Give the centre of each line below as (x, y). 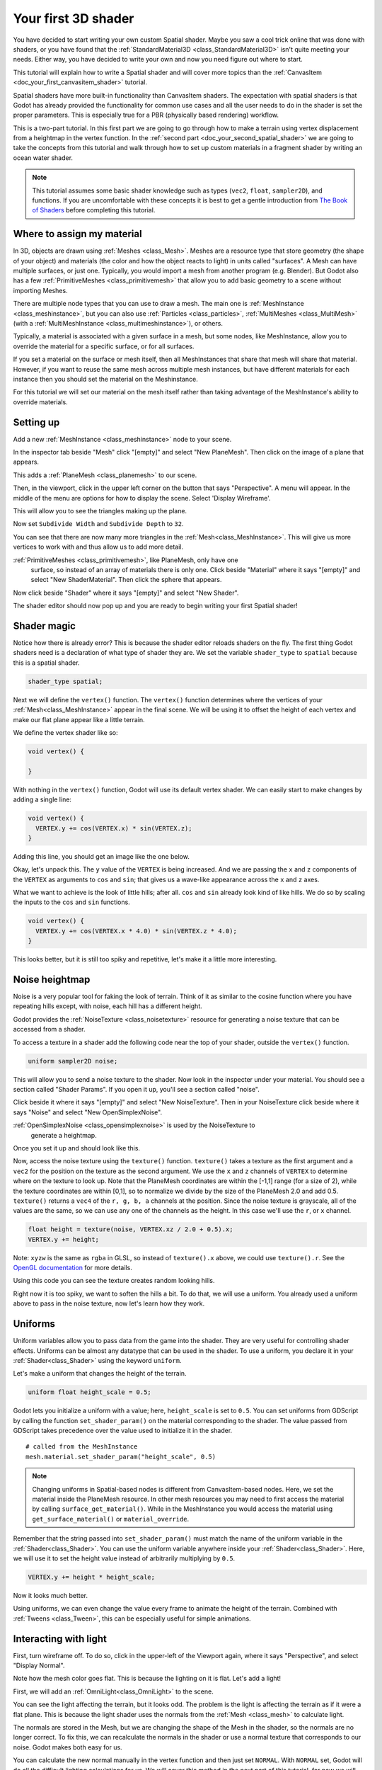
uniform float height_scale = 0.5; (89, 1392)
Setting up (36, 422)
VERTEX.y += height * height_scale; (92, 1577)
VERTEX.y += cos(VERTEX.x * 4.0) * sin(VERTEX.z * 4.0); (136, 931)
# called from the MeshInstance (82, 1447)
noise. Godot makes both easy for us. (68, 1747)
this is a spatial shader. (46, 663)
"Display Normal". (39, 1666)
